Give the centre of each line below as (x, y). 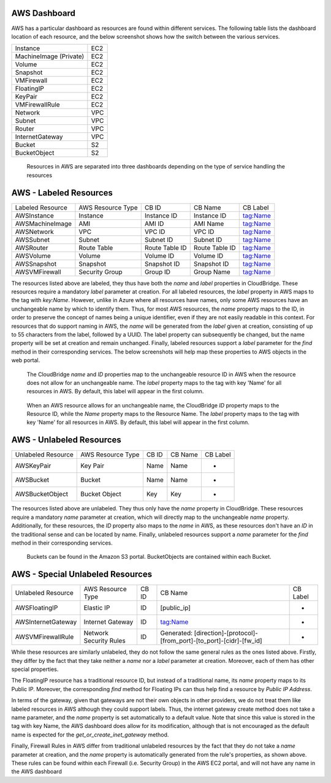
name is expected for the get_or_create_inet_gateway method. (90, 735)
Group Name (212, 271)
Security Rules (105, 641)
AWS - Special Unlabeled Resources (82, 574)
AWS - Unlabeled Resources (67, 440)
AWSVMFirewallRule (44, 637)
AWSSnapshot (36, 263)
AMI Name (209, 224)
